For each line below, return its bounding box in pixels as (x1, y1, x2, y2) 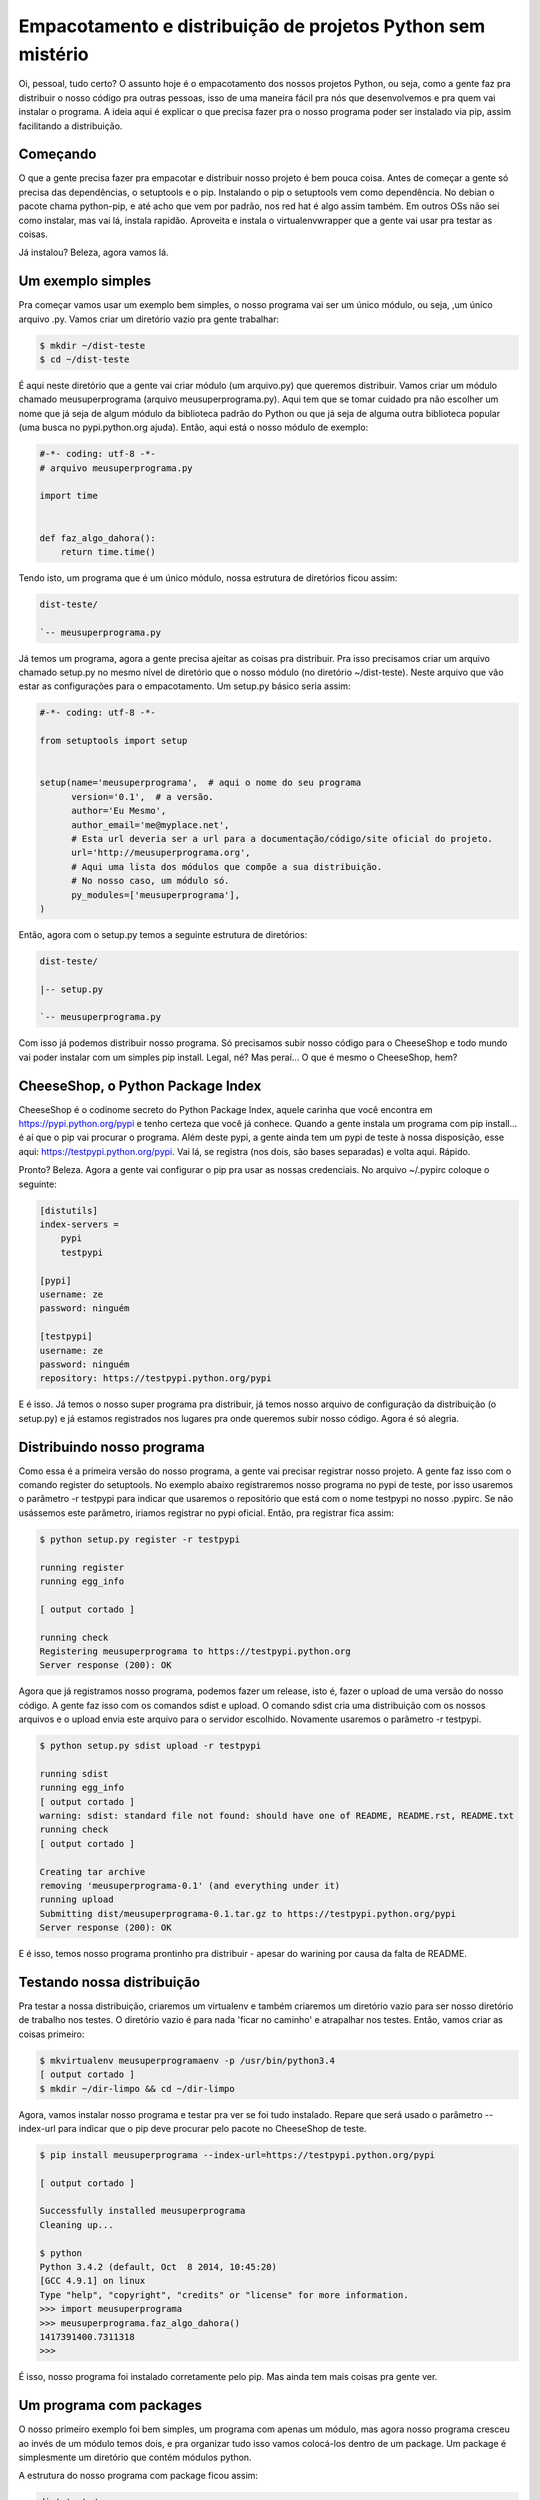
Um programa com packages (18, 2397, 202, 2414)
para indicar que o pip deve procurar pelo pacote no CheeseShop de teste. (57, 2122, 367, 2134)
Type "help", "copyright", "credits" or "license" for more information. (39, 2289, 409, 2300)
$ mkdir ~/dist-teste (39, 340, 146, 351)
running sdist (39, 1768, 109, 1779)
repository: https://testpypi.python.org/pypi (39, 1373, 272, 1384)
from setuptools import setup (39, 735, 188, 747)
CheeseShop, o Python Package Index (18, 1077, 262, 1094)
